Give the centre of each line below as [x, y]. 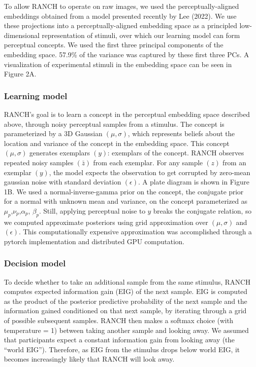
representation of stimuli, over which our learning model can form [141, 35]
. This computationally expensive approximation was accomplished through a [135, 232]
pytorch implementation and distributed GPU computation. [94, 241]
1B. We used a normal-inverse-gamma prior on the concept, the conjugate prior [124, 191]
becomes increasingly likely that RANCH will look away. [89, 359]
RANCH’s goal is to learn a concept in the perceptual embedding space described [127, 114]
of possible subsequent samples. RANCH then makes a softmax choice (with [119, 320]
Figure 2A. [20, 74]
